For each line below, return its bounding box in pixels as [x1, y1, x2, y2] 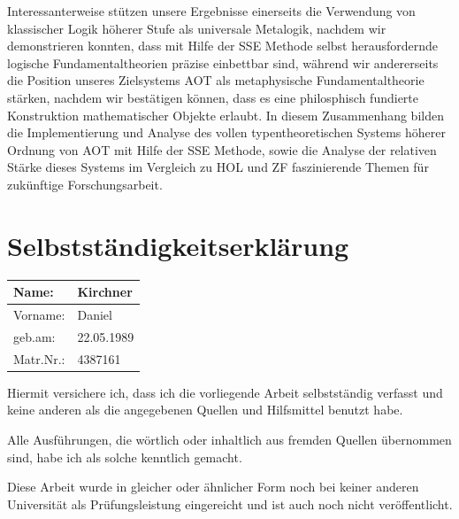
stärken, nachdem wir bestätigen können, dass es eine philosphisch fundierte [7, 88, 418, 106]
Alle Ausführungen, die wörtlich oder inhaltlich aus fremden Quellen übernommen [7, 430, 452, 448]
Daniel [77, 306, 112, 323]
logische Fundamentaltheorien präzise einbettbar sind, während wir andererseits [7, 53, 439, 72]
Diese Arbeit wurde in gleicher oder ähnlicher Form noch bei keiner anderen [7, 477, 419, 496]
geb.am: [13, 327, 56, 345]
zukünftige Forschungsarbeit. [7, 174, 163, 193]
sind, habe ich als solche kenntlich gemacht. [7, 447, 242, 466]
